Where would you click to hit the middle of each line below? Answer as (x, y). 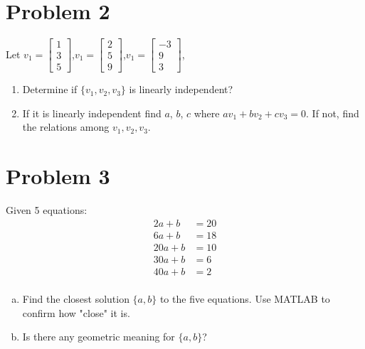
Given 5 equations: (47, 210)
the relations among (66, 127)
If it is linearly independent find (92, 113)
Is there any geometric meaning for (99, 337)
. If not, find (333, 113)
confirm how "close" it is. (76, 312)
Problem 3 (58, 176)
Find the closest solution (76, 298)
